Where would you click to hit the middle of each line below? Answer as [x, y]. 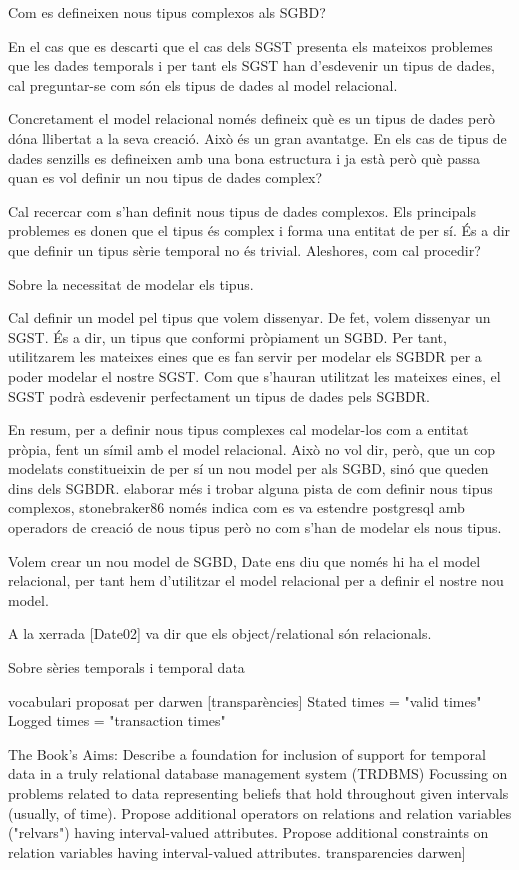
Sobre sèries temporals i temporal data [126, 667]
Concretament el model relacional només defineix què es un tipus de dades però [251, 118]
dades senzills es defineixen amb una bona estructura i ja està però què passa [244, 157]
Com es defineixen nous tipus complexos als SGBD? [167, 12]
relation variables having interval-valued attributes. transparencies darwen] [237, 851]
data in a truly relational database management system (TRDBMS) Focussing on [258, 773]
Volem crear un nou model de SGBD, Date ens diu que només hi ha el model [244, 560]
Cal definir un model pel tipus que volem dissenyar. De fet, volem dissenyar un [249, 317]
